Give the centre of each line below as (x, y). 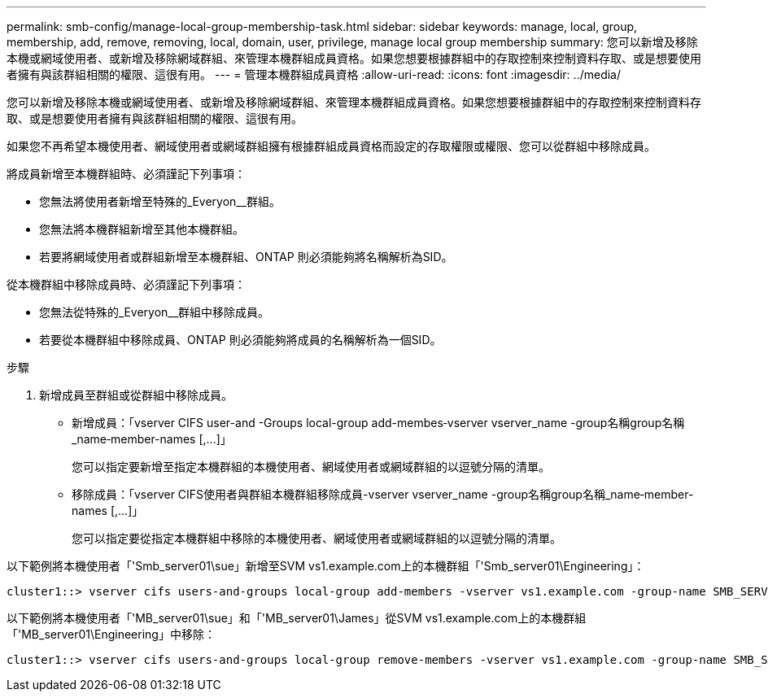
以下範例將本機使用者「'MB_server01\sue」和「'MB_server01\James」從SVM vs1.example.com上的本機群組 (297, 618)
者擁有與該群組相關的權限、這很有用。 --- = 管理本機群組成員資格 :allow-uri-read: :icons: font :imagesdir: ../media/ (314, 74)
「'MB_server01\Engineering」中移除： (111, 634)
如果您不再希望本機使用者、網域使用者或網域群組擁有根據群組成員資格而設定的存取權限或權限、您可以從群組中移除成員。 (331, 146)
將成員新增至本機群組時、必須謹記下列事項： (126, 174)
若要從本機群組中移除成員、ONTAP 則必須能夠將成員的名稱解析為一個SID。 (240, 340)
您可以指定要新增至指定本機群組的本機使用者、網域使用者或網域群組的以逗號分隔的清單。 (311, 467)
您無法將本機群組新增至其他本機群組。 (142, 229)
